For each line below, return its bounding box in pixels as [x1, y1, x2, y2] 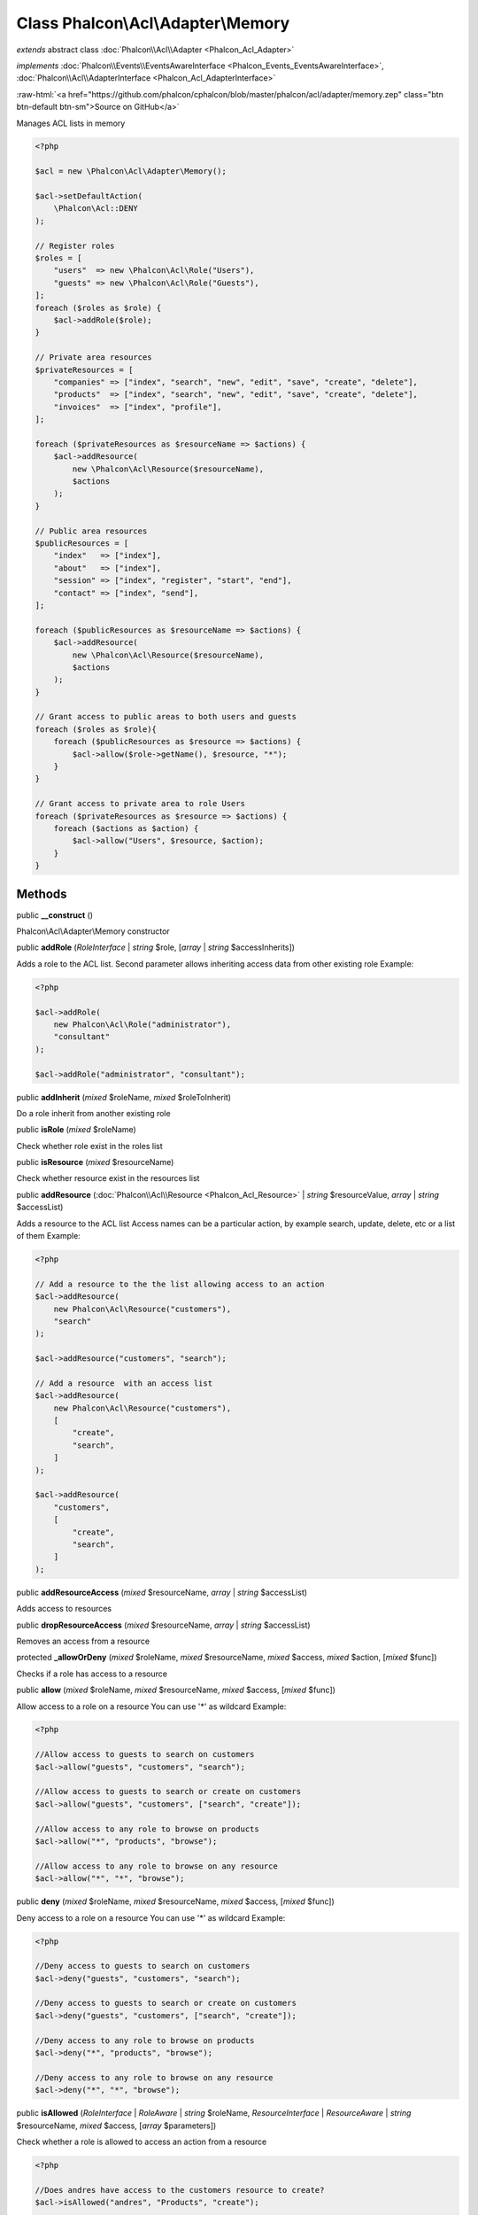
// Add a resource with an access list [35, 1378, 212, 1388]
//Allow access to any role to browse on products [35, 1823, 260, 1834]
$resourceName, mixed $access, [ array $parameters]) [16, 2120, 217, 2131]
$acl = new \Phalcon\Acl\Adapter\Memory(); [35, 167, 227, 176]
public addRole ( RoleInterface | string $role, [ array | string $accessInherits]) [16, 942, 296, 952]
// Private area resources [35, 353, 152, 362]
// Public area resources [35, 525, 148, 536]
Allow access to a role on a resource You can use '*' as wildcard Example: [16, 1701, 287, 1712]
